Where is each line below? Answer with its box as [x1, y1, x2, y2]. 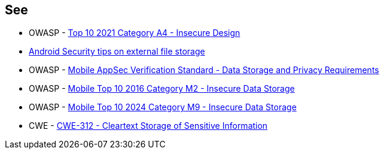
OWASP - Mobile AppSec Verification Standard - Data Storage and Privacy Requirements [29, 65, 379, 76]
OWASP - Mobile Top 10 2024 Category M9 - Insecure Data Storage [29, 102, 297, 113]
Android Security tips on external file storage [29, 46, 205, 57]
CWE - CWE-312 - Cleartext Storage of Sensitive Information [29, 120, 268, 131]
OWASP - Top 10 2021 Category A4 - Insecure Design [29, 28, 240, 38]
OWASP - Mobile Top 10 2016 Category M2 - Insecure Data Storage [29, 83, 295, 94]
